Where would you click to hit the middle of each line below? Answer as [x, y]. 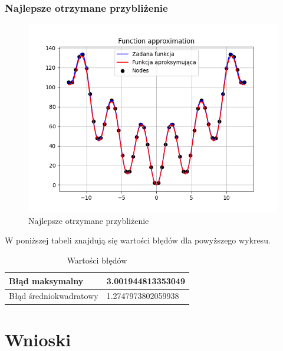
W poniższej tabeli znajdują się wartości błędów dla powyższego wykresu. [138, 240]
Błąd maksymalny [46, 280]
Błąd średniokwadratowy [54, 296]
